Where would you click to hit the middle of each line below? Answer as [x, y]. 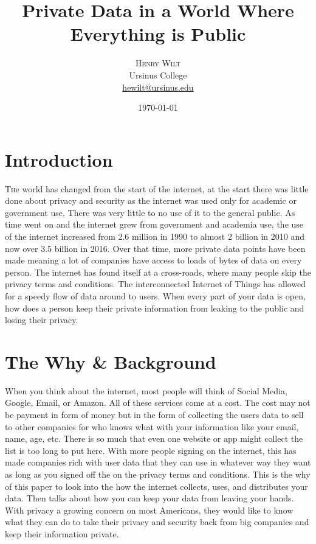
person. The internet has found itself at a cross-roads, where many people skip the [158, 272]
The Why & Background [111, 361]
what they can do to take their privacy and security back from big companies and [157, 522]
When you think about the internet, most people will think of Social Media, [146, 390]
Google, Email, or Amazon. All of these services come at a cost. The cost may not [158, 403]
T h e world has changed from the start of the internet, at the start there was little [157, 188]
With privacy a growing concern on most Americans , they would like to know [149, 510]
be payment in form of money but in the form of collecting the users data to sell [154, 415]
